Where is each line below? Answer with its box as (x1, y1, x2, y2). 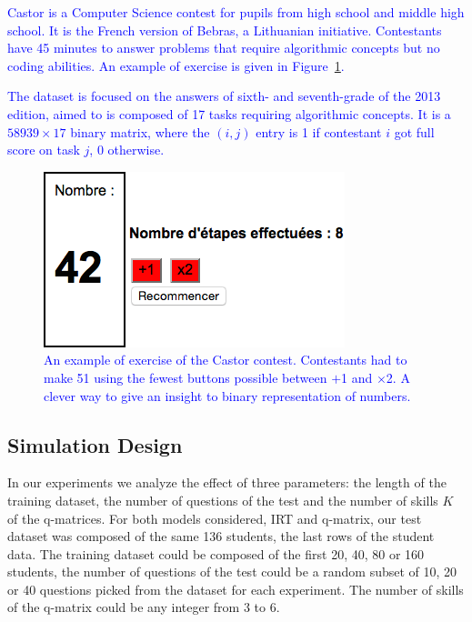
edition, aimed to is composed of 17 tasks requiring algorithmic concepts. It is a (7, 104, 451, 123)
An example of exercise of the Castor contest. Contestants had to (44, 350, 407, 369)
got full (394, 122, 435, 141)
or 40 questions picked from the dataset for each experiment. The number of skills (7, 579, 464, 598)
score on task (7, 140, 80, 159)
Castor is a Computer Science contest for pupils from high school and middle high (7, 3, 465, 21)
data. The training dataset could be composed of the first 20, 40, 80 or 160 (7, 544, 425, 563)
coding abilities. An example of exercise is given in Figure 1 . (7, 55, 345, 75)
